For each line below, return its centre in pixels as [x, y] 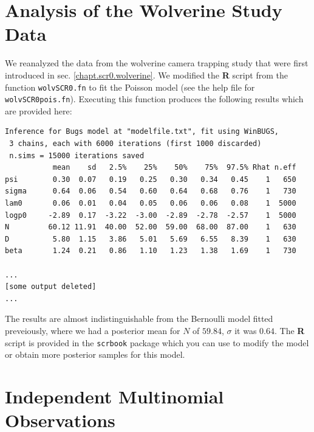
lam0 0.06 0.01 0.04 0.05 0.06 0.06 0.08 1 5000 [151, 203]
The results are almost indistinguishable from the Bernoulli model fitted [139, 319]
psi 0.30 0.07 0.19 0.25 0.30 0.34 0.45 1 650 [151, 179]
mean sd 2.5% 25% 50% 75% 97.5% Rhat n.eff [174, 168]
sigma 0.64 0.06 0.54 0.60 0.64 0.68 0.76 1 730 [151, 191]
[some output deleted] [51, 287]
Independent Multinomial [114, 396]
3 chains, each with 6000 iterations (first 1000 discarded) [135, 144]
